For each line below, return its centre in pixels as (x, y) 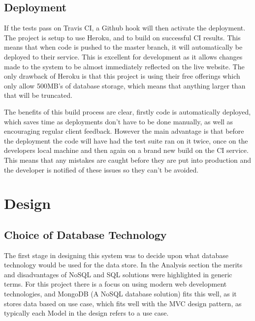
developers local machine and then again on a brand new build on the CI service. (126, 150)
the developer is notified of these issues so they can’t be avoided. (101, 169)
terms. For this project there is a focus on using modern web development (115, 284)
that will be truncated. (38, 95)
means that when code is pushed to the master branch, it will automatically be (123, 47)
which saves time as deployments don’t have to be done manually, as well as (119, 121)
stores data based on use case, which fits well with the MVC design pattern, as (123, 303)
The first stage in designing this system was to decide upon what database (116, 255)
